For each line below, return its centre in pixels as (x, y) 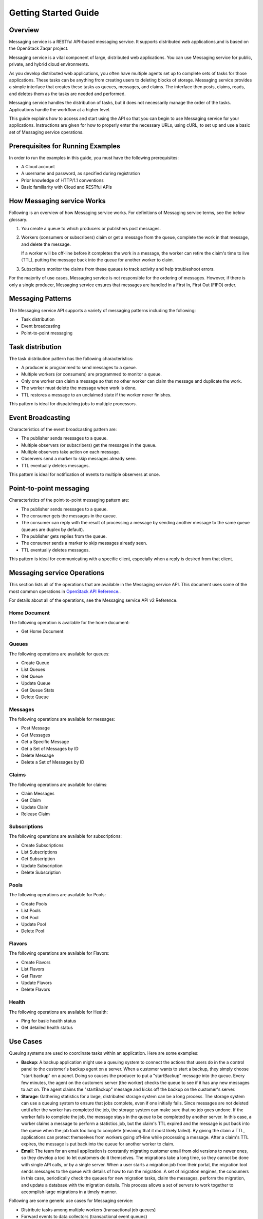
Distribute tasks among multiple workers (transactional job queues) (88, 1210)
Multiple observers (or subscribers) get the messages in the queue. (89, 445)
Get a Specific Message (45, 742)
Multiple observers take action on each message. (71, 452)
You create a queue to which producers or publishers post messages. (91, 228)
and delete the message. (46, 244)
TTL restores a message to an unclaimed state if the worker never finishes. (96, 394)
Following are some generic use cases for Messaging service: (71, 1201)
